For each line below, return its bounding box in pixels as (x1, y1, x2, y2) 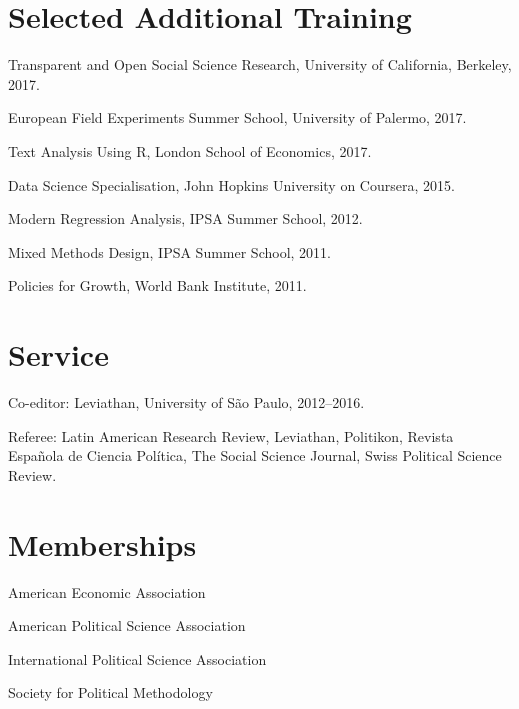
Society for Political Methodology (8, 682, 213, 703)
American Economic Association (8, 581, 206, 602)
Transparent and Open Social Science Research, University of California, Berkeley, (8, 54, 512, 75)
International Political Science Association (8, 648, 267, 669)
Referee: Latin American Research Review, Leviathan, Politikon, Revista (8, 425, 454, 446)
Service (8, 334, 109, 375)
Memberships (8, 523, 197, 564)
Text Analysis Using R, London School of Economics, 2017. (8, 140, 372, 161)
